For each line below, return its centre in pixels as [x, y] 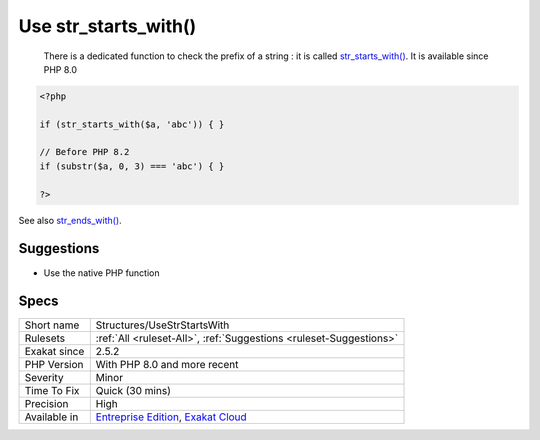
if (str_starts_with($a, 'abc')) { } [132, 124]
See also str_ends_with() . [70, 220]
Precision [46, 404]
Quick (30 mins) [133, 391]
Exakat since [54, 352]
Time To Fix [52, 391]
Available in [51, 417]
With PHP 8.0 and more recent [167, 365]
